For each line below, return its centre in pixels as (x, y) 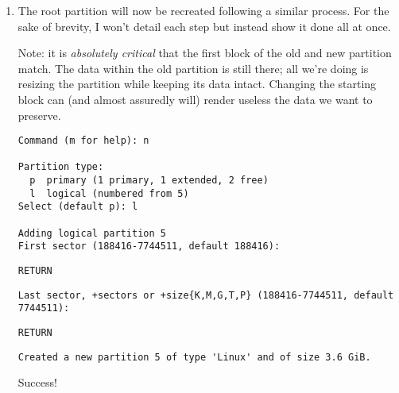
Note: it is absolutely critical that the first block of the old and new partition (205, 53)
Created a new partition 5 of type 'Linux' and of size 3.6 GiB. (194, 357)
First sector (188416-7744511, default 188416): (149, 247)
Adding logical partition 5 (92, 233)
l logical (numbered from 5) (109, 193)
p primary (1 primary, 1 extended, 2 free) (149, 181)
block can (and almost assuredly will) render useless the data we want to (195, 99)
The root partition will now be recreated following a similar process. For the (203, 10)
